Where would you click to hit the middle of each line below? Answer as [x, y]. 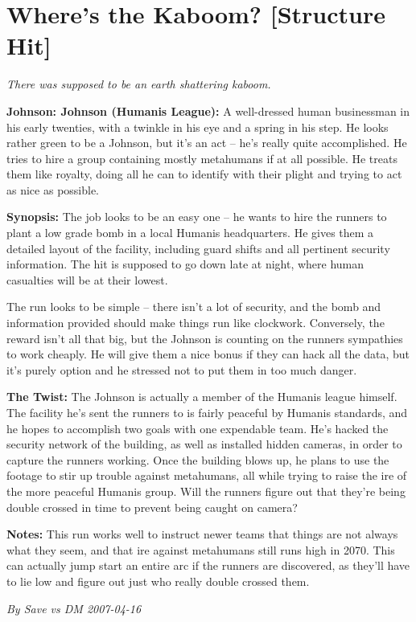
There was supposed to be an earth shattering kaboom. [139, 84]
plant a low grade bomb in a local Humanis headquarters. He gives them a [190, 233]
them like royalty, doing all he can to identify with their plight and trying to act [204, 174]
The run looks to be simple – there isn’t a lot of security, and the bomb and [194, 307]
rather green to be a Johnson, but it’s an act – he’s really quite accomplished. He [207, 143]
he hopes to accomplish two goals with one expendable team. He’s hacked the [198, 428]
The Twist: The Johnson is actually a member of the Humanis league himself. [202, 397]
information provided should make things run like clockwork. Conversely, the [196, 323]
